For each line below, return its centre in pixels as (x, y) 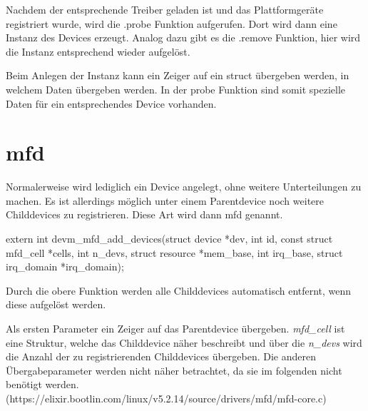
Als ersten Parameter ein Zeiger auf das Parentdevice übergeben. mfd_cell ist (175, 329)
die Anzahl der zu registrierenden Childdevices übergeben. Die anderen (161, 356)
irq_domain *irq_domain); (65, 267)
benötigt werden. (42, 384)
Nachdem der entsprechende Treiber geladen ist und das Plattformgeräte (165, 9)
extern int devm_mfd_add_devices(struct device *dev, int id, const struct (169, 239)
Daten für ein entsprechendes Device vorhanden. (111, 103)
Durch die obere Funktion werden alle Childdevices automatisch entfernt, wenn (179, 290)
